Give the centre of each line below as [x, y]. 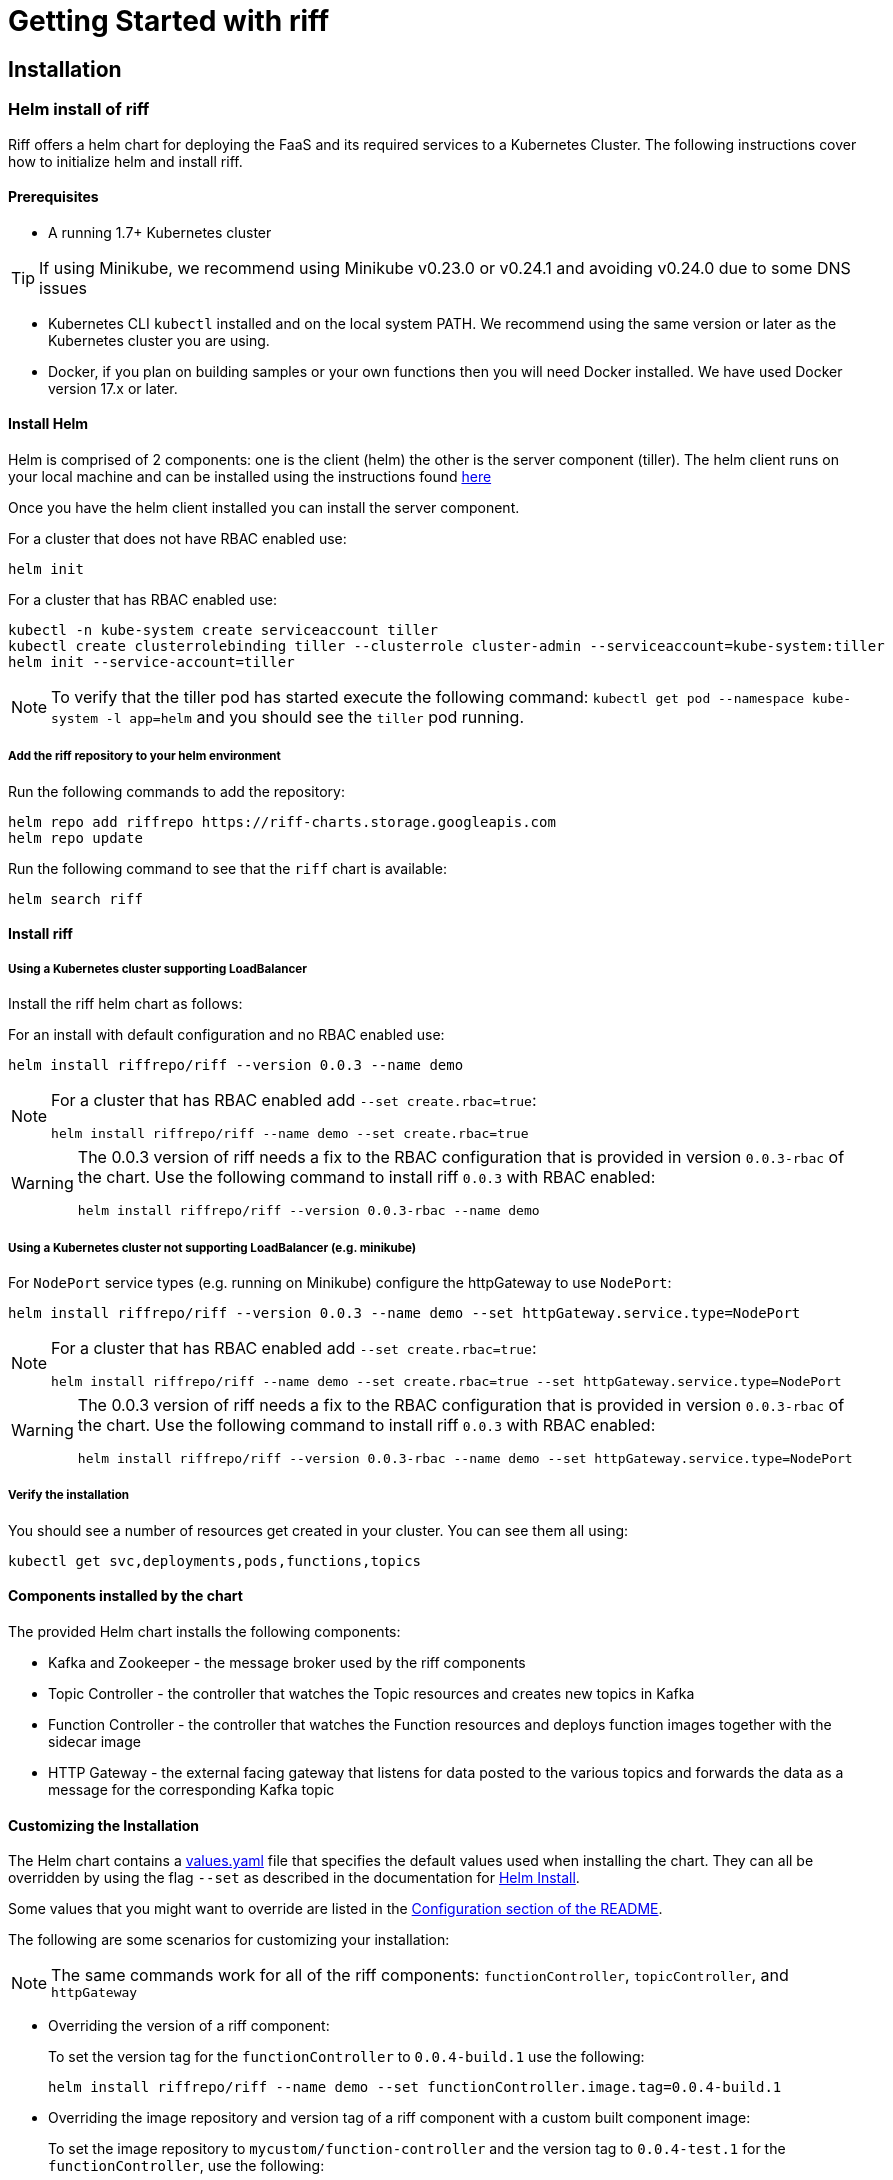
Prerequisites [53, 197]
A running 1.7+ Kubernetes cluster [160, 232]
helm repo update [75, 837]
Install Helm [48, 424]
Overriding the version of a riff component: [189, 2026]
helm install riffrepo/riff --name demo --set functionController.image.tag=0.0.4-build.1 [415, 2087]
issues [63, 287]
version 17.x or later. [113, 388]
